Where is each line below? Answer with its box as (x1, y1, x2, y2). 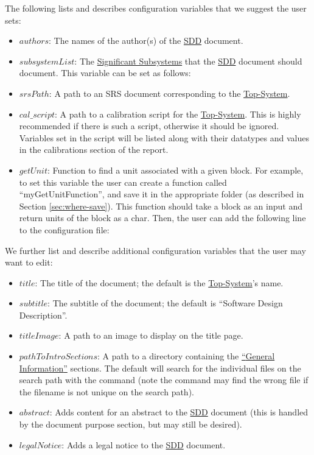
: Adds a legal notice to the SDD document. (61, 438, 226, 451)
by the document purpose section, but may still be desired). (19, 418, 242, 431)
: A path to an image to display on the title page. (58, 329, 243, 342)
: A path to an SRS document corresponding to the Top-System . (49, 86, 290, 99)
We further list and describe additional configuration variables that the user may (5, 244, 306, 256)
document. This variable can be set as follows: (19, 66, 191, 79)
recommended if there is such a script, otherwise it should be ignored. (19, 119, 279, 132)
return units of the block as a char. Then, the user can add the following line (19, 211, 306, 224)
